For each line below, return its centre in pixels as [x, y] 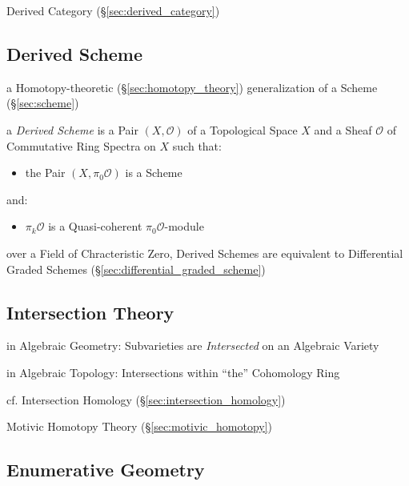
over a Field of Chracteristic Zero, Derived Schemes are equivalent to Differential [205, 253]
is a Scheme [154, 173]
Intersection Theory [90, 312]
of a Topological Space [243, 129]
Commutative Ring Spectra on [81, 145]
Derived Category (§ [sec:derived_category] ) [113, 10]
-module [184, 226]
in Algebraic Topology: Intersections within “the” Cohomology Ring [173, 372]
